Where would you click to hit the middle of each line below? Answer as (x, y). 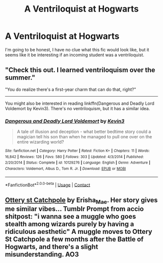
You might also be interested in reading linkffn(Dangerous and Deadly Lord (80, 103)
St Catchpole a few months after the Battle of (74, 239)
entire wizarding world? (40, 142)
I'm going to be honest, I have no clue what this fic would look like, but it (77, 49)
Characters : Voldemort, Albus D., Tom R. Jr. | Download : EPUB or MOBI (65, 169)
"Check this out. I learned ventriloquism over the (80, 70)
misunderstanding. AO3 (42, 254)
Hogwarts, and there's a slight (52, 247)
